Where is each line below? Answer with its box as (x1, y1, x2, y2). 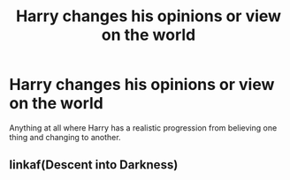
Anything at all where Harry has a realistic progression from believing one (9, 122, 278, 133)
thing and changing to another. (9, 131, 121, 142)
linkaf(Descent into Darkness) (9, 157, 179, 173)
